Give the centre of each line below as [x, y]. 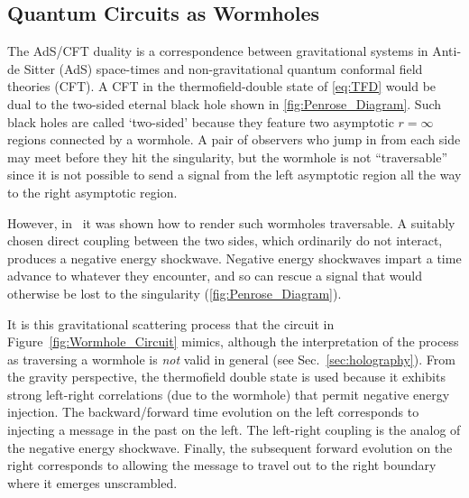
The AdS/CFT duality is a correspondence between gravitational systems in [218, 51]
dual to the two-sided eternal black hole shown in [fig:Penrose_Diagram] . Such [225, 103]
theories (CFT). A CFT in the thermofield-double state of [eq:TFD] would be [222, 86]
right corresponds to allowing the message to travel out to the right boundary [222, 465]
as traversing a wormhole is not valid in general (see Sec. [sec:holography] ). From [231, 359]
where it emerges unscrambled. [92, 482]
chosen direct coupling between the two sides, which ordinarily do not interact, [225, 240]
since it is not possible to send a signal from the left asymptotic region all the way [234, 175]
